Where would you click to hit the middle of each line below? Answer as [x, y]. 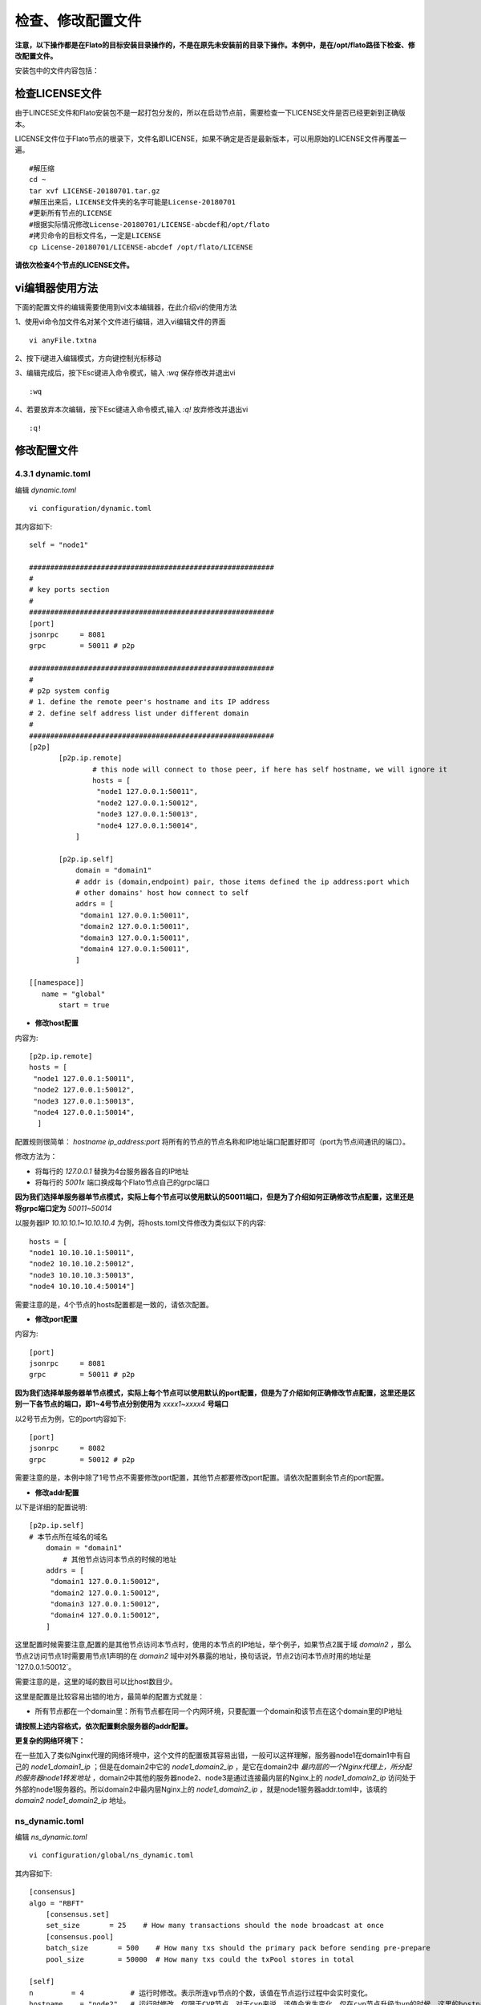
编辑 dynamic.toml [45, 490]
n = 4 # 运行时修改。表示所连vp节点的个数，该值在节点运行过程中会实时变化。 [201, 1993]
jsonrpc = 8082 [67, 1448]
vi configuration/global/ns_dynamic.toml [111, 1855]
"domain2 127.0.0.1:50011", [135, 927]
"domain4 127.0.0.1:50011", [135, 949]
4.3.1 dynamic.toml [53, 474]
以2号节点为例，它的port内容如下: [71, 1419]
